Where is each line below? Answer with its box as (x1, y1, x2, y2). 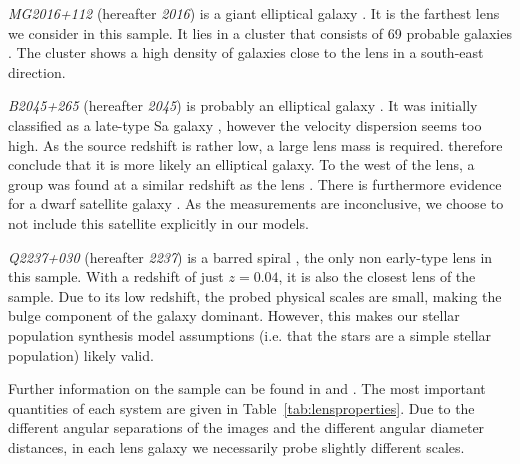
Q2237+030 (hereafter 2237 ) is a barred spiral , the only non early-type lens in (8, 246, 493, 267)
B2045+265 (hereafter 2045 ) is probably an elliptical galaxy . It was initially (8, 95, 478, 116)
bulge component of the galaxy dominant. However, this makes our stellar (8, 305, 460, 326)
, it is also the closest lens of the (278, 266, 476, 287)
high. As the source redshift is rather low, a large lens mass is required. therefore (8, 134, 503, 155)
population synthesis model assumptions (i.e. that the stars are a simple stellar (8, 324, 492, 345)
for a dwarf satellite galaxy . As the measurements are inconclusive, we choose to (8, 193, 504, 214)
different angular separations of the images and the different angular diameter (8, 417, 485, 438)
